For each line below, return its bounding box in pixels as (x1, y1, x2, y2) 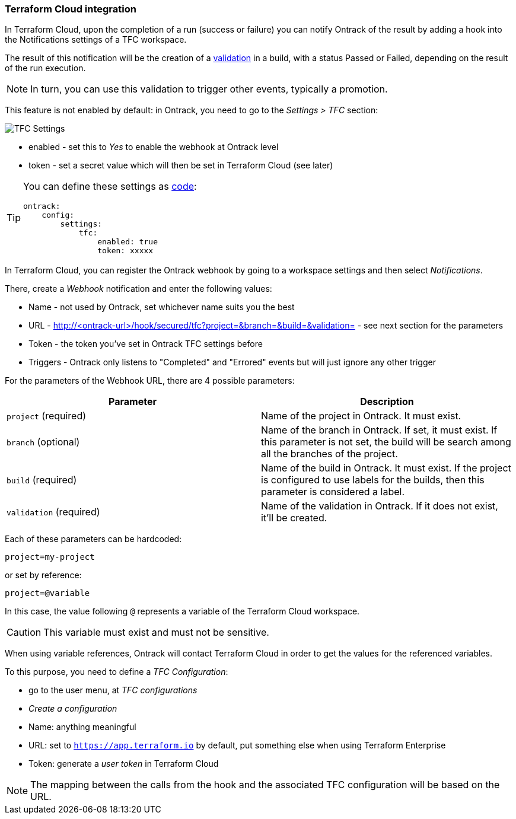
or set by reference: (5, 570, 82, 581)
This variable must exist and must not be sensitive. (43, 626, 269, 639)
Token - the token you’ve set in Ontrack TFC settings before (28, 339, 263, 349)
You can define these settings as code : (23, 180, 197, 193)
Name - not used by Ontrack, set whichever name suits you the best (28, 302, 295, 313)
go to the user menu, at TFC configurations (28, 685, 198, 696)
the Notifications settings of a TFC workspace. (5, 34, 187, 45)
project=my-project (5, 552, 95, 562)
